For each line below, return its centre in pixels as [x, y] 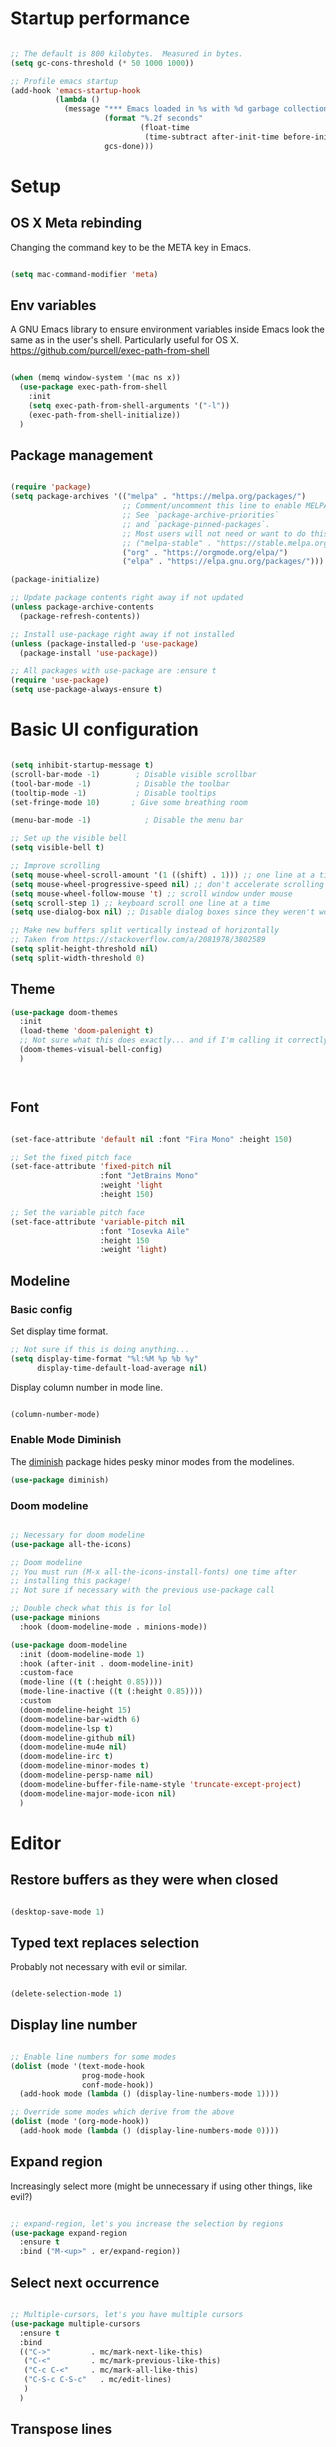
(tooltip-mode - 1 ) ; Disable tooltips [113, 793]
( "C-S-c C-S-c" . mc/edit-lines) [97, 2380]
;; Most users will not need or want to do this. [227, 533]
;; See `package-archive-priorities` [200, 515]
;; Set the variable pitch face [77, 1212]
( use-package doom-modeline [69, 1645]
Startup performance [100, 18]
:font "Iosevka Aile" [144, 1231]
